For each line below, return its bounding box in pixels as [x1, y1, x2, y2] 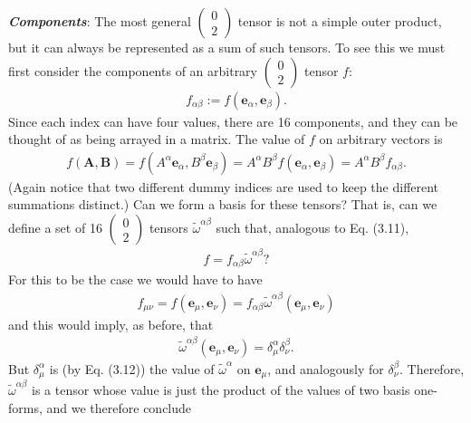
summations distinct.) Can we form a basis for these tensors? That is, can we [8, 195, 437, 214]
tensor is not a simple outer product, [237, 12, 442, 30]
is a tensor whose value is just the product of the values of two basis [31, 380, 410, 399]
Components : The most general [8, 12, 191, 30]
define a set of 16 [8, 218, 102, 237]
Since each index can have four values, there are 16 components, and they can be [8, 111, 458, 130]
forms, [8, 398, 43, 417]
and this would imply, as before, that [8, 314, 214, 333]
